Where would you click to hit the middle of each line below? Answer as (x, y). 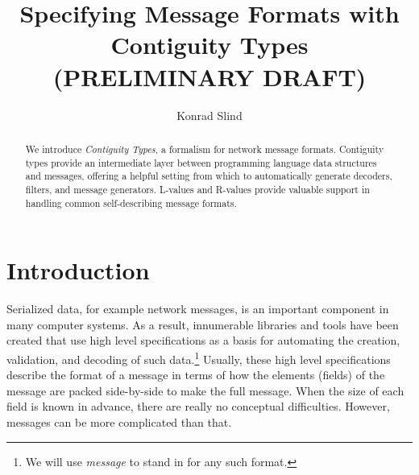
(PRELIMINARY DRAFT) (209, 76)
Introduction (78, 270)
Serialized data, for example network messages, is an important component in (198, 309)
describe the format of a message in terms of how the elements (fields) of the (196, 375)
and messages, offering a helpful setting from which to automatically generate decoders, (209, 176)
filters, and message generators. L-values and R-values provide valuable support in (197, 189)
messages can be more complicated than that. (119, 421)
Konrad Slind (209, 115)
